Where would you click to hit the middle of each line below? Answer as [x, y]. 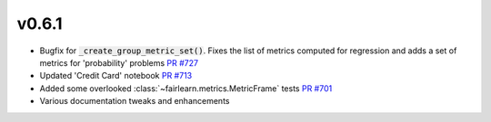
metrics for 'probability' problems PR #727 [119, 62]
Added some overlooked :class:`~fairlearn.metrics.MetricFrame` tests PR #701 [186, 88]
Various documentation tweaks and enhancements [135, 101]
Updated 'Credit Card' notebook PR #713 [116, 76]
